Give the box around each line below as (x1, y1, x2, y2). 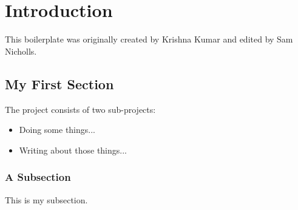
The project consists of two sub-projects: (5, 103, 156, 115)
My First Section (5, 74, 114, 93)
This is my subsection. (5, 193, 88, 206)
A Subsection (5, 169, 71, 185)
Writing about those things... (19, 143, 127, 156)
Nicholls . (5, 44, 37, 57)
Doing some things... (19, 123, 95, 136)
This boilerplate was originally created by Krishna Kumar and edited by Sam (5, 33, 293, 46)
